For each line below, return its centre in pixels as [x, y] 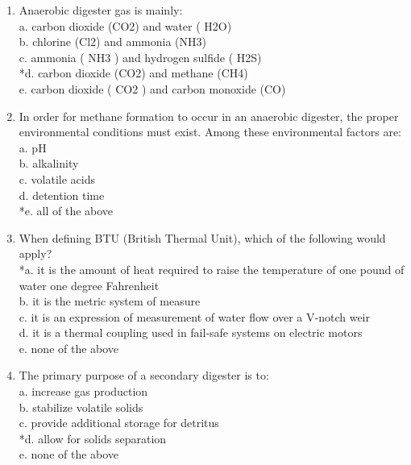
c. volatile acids [57, 179]
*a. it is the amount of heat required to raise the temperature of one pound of [212, 269]
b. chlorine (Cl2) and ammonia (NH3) [113, 42]
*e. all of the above [66, 211]
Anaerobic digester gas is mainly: [101, 10]
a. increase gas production [83, 391]
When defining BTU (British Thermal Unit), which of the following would [202, 237]
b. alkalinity [49, 163]
